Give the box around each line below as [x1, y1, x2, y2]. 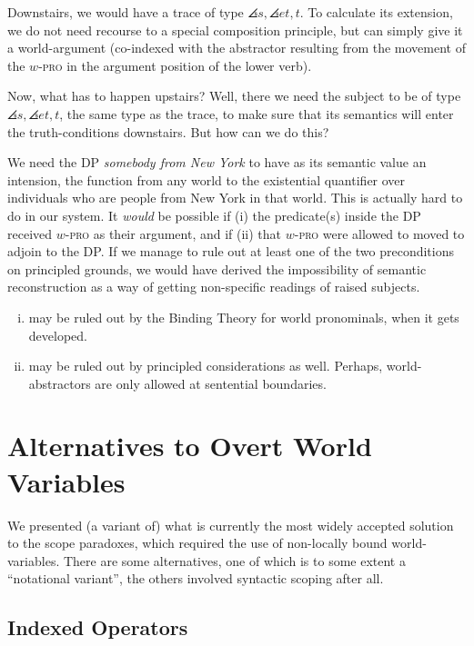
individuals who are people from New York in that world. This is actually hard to [7, 188, 463, 207]
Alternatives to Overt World [7, 427, 372, 464]
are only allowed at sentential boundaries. [95, 373, 327, 393]
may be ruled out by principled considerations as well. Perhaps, [28, 356, 383, 375]
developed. [28, 325, 87, 344]
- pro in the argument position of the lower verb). [38, 55, 312, 75]
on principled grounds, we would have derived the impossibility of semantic [7, 259, 427, 278]
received [7, 224, 53, 243]
